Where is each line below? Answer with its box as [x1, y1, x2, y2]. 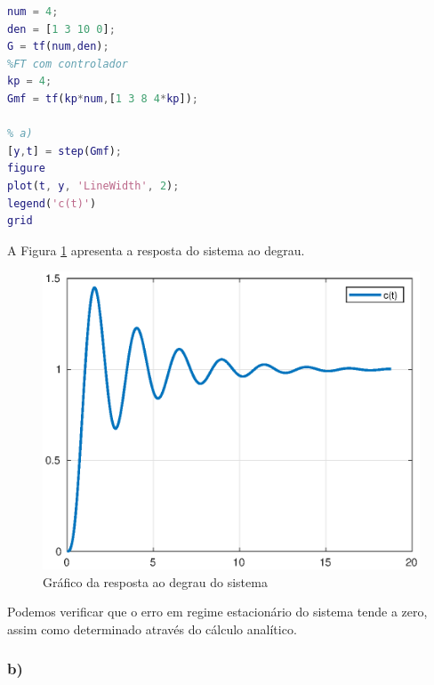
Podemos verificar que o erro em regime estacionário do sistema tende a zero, [7, 602, 428, 621]
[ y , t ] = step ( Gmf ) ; [7, 144, 122, 157]
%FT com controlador [7, 57, 129, 70]
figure [7, 162, 45, 175]
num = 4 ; [7, 5, 59, 18]
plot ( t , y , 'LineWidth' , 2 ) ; [7, 179, 180, 192]
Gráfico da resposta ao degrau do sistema [43, 572, 268, 591]
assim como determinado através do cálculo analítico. [7, 619, 297, 638]
